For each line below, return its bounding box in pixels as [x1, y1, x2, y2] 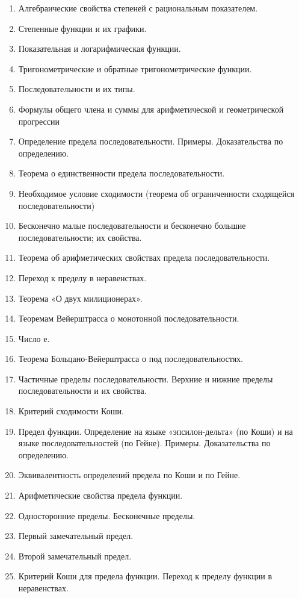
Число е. [18, 332, 50, 344]
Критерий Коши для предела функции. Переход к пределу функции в [18, 570, 273, 582]
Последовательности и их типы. [18, 83, 135, 95]
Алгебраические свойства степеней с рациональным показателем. [18, 2, 258, 14]
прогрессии [18, 114, 60, 127]
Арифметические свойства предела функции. [18, 489, 183, 502]
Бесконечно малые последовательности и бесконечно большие [18, 219, 246, 232]
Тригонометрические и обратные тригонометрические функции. [18, 62, 252, 75]
